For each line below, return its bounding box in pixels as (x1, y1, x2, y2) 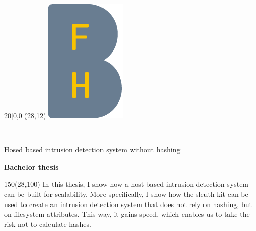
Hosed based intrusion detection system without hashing (4, 144, 181, 155)
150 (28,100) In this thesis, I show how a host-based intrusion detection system (4, 178, 249, 189)
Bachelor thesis (4, 161, 59, 172)
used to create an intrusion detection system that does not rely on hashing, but (4, 198, 252, 209)
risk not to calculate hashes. (4, 218, 91, 229)
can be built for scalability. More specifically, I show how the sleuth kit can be (4, 188, 248, 199)
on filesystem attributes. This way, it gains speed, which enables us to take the (4, 209, 250, 219)
